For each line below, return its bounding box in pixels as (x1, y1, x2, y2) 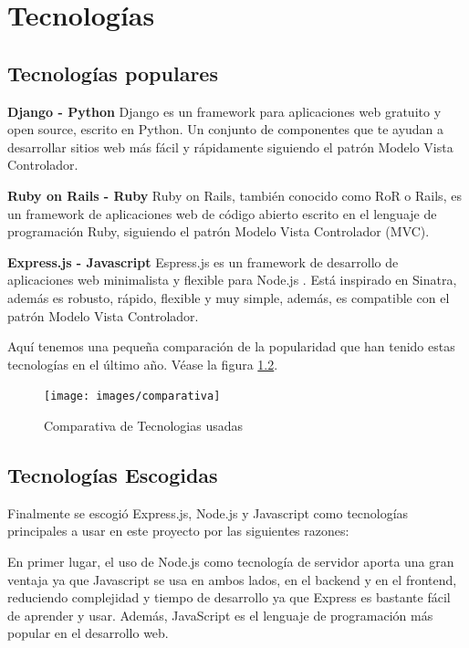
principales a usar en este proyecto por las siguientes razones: (7, 521, 349, 540)
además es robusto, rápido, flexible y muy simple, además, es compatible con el (7, 287, 450, 307)
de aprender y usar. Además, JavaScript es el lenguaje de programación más (7, 605, 433, 624)
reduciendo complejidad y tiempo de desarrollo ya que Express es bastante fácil (7, 588, 451, 607)
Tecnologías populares (7, 58, 218, 87)
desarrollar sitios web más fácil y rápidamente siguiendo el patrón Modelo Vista (7, 137, 453, 156)
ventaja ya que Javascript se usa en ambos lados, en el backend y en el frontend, (7, 570, 457, 589)
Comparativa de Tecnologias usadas (44, 415, 244, 434)
